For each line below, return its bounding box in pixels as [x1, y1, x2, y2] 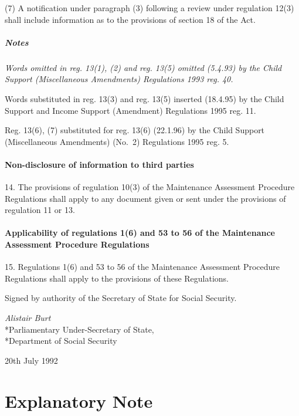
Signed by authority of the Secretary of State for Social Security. [5, 292, 237, 304]
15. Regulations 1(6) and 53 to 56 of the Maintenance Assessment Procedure [5, 261, 280, 273]
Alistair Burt [5, 312, 51, 324]
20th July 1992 [5, 354, 58, 366]
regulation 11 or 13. [5, 204, 75, 216]
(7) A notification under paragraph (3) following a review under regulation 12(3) [5, 2, 294, 13]
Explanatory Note [5, 388, 153, 412]
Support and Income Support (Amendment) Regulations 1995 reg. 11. [5, 104, 256, 116]
